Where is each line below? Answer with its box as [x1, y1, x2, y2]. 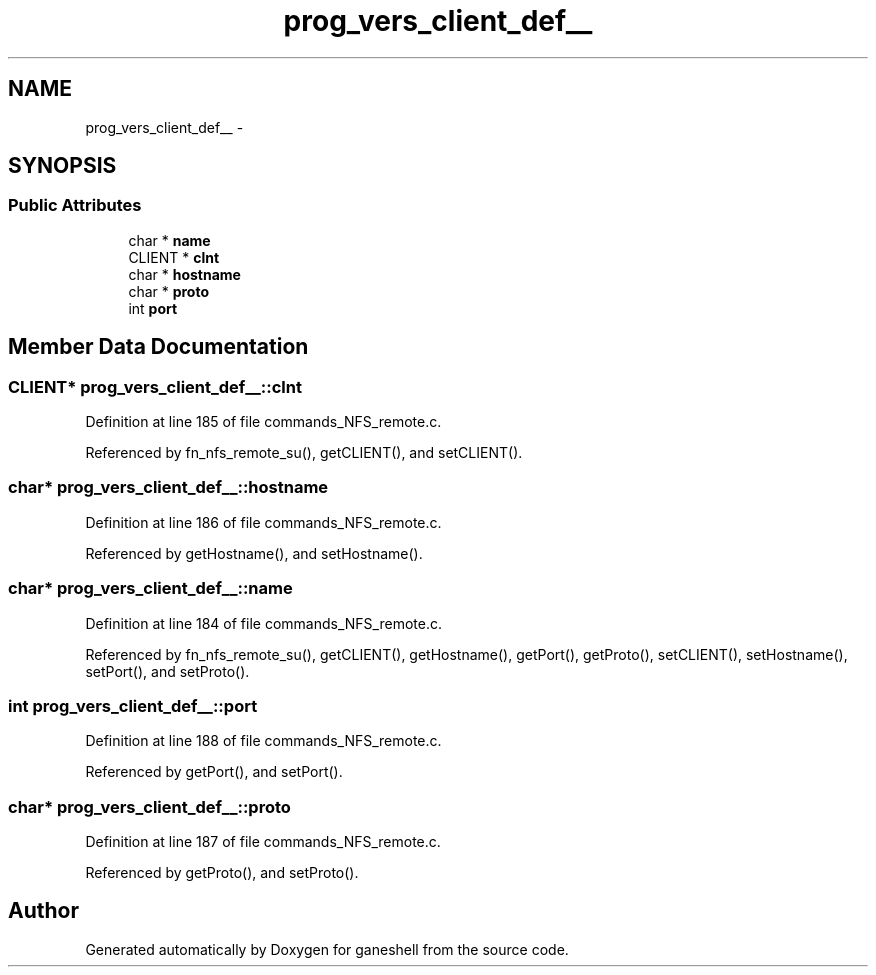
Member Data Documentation [8, 334, 309, 360]
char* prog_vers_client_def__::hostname [8, 477, 329, 498]
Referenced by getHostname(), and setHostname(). [85, 544, 423, 562]
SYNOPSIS [8, 153, 117, 179]
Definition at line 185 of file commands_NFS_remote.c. [85, 413, 442, 431]
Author [8, 898, 79, 924]
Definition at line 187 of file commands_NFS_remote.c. [85, 833, 441, 851]
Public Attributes [8, 195, 142, 216]
